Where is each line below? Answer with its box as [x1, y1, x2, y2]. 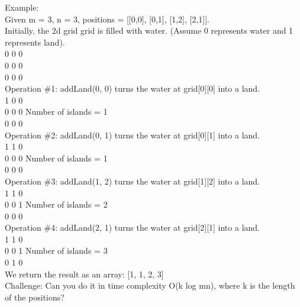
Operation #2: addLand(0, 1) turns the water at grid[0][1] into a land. [5, 128, 260, 141]
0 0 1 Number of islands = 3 [5, 244, 108, 257]
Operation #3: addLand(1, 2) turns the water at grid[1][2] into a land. [5, 174, 260, 187]
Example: [5, 1, 39, 13]
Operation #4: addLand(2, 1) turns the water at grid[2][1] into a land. [5, 221, 260, 234]
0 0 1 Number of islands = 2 [5, 198, 108, 211]
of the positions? [5, 290, 64, 303]
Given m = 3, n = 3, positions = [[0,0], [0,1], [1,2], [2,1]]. [5, 12, 210, 25]
